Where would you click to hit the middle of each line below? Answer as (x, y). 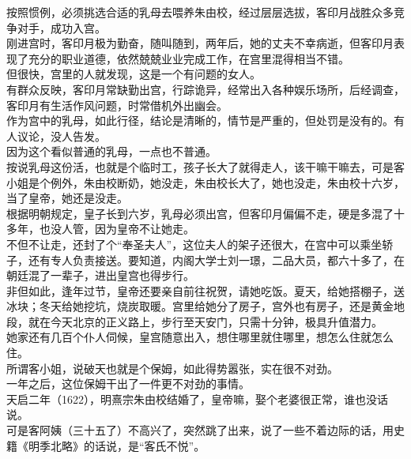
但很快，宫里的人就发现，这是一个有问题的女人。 (134, 74)
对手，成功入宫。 (61, 27)
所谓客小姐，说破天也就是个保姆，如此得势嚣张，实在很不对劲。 (172, 368)
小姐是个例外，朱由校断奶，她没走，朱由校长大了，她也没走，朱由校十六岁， (205, 182)
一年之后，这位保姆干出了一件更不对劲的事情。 (128, 384)
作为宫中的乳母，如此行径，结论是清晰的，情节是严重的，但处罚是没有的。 (200, 120)
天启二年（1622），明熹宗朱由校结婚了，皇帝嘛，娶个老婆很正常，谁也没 (192, 399)
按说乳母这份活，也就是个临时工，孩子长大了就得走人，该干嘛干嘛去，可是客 (205, 166)
